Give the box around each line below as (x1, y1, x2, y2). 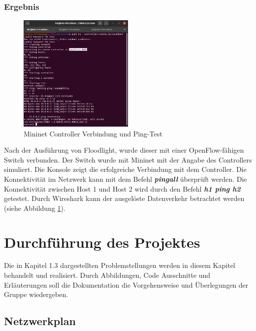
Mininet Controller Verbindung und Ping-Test (24, 128, 162, 138)
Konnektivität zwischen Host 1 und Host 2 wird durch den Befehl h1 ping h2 (4, 183, 241, 194)
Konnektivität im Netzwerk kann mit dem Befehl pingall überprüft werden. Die (4, 173, 247, 184)
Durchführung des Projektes (4, 232, 200, 252)
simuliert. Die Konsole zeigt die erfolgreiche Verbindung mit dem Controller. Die (4, 164, 247, 174)
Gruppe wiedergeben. (4, 289, 68, 299)
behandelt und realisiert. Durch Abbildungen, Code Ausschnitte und (4, 270, 211, 280)
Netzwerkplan (4, 313, 76, 329)
